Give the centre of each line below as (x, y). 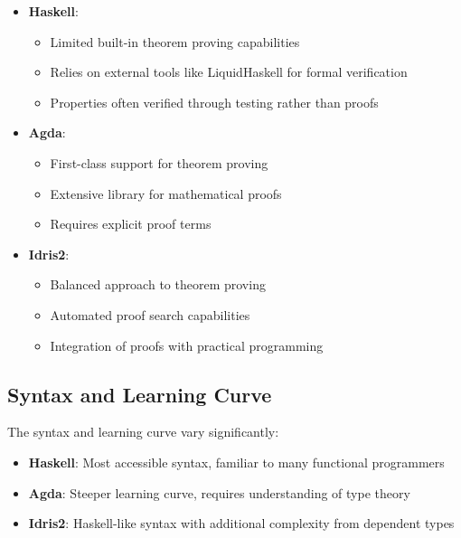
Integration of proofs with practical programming (187, 345)
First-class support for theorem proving (159, 162)
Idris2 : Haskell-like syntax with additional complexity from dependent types (241, 523)
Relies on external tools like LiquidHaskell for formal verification (229, 72)
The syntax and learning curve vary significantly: (143, 432)
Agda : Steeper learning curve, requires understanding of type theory (219, 492)
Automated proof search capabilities (150, 314)
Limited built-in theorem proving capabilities (175, 41)
